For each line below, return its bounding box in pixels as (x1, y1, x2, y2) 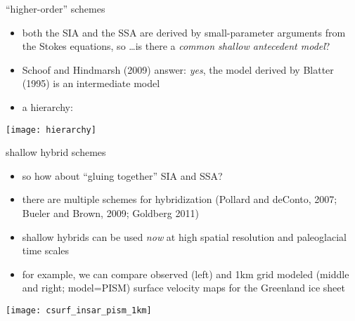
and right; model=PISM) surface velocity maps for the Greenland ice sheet (22, 280, 345, 295)
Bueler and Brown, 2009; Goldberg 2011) (22, 206, 199, 220)
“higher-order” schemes (6, 1, 105, 15)
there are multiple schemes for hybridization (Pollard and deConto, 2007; (22, 192, 337, 207)
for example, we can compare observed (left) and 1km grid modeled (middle (22, 266, 349, 281)
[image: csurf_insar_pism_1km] (6, 305, 152, 315)
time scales (22, 243, 70, 258)
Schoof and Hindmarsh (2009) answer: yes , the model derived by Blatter (22, 62, 334, 77)
